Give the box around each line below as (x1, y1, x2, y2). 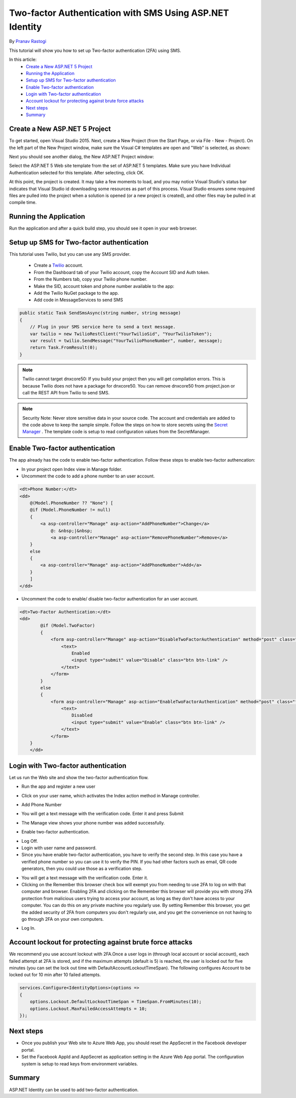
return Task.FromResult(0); (30, 345, 98, 351)
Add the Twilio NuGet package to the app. (34, 290, 119, 296)
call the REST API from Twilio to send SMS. (22, 390, 110, 395)
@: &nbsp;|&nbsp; (50, 528, 93, 533)
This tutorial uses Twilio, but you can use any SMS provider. (9, 251, 131, 257)
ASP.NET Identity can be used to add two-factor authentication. (9, 1087, 139, 1093)
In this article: (9, 57, 37, 63)
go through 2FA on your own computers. (21, 916, 104, 922)
